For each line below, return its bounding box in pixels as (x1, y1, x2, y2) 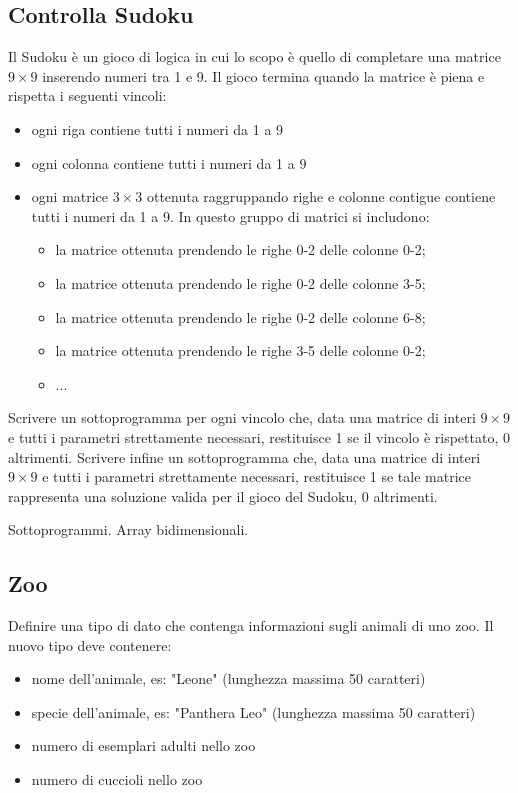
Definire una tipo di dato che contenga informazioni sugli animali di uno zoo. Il (8, 615, 494, 636)
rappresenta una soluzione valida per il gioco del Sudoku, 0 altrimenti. (8, 485, 438, 506)
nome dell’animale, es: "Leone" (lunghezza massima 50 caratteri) (31, 668, 426, 689)
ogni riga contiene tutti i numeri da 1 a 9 (31, 118, 284, 139)
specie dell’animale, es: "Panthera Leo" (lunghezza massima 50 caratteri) (31, 701, 476, 722)
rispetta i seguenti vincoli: (8, 85, 167, 106)
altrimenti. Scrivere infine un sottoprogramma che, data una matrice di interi (8, 446, 481, 467)
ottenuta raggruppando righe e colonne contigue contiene (146, 186, 496, 207)
